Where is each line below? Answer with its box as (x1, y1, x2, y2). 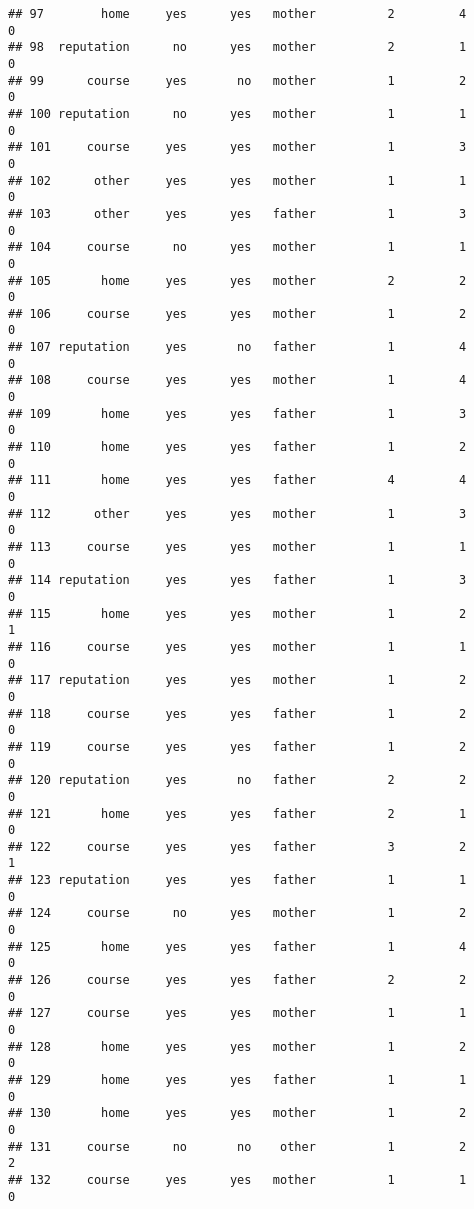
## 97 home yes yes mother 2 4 (8, 7, 467, 21)
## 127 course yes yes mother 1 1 (8, 1006, 467, 1021)
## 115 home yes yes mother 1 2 (8, 606, 467, 621)
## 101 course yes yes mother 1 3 (8, 140, 467, 155)
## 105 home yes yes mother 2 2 (8, 273, 467, 288)
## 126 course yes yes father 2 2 (8, 973, 467, 988)
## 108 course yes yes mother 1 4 (8, 373, 467, 388)
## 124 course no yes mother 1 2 (8, 906, 467, 921)
